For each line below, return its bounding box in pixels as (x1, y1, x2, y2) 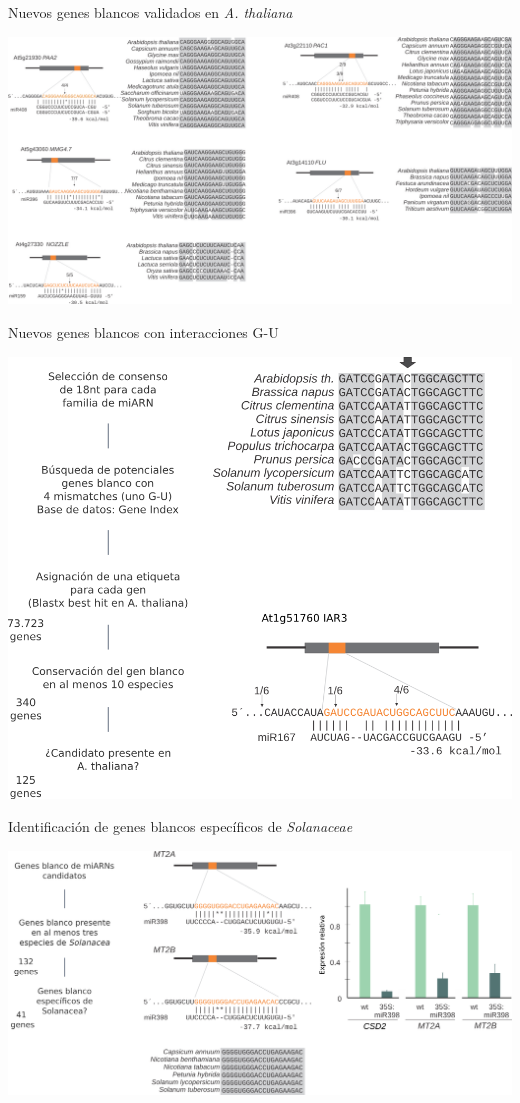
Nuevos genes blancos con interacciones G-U (8, 321, 279, 342)
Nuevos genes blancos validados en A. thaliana (8, 2, 293, 22)
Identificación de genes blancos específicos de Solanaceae (8, 816, 353, 837)
